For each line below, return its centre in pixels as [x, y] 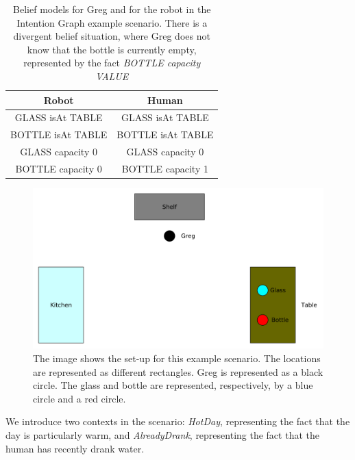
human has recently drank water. [75, 448]
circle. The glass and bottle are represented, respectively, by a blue [173, 385]
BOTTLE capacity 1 [165, 168]
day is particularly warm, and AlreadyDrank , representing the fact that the [162, 434]
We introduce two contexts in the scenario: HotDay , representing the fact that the [178, 421]
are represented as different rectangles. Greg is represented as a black [178, 371]
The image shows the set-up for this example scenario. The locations [177, 358]
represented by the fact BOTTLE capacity [112, 63]
